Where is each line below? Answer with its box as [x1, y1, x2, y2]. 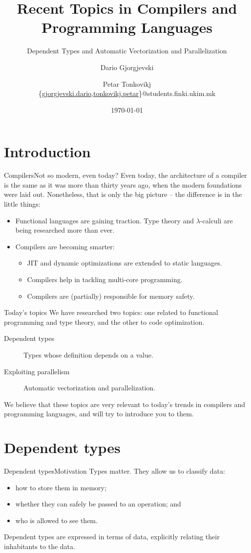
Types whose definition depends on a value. [23, 349, 153, 360]
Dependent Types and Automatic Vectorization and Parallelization [27, 46, 227, 56]
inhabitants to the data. [4, 541, 75, 551]
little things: [4, 199, 41, 209]
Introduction [4, 142, 91, 162]
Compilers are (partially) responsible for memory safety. [27, 290, 195, 301]
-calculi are [200, 215, 233, 225]
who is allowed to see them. [15, 515, 98, 525]
